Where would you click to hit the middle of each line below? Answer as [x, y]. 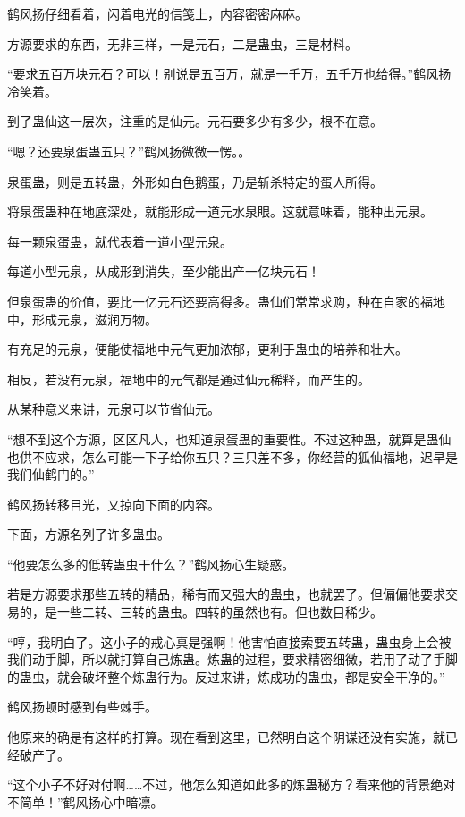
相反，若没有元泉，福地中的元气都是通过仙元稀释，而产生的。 [189, 379]
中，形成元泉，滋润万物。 [82, 319]
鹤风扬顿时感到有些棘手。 [82, 707]
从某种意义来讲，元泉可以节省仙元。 [114, 409]
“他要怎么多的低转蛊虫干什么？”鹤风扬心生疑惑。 [151, 564]
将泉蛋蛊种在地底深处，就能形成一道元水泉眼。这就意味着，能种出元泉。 [220, 211]
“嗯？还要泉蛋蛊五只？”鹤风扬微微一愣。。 [129, 151]
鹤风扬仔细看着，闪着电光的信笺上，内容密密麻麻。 [157, 13]
